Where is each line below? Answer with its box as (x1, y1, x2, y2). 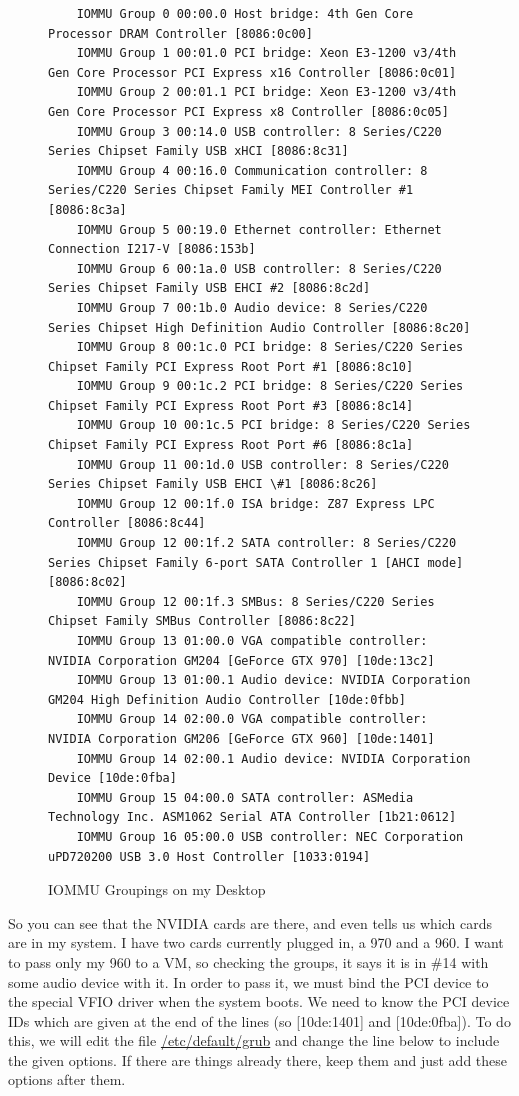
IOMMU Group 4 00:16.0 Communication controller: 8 (76, 163, 428, 178)
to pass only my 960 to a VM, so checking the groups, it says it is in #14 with (8, 951, 489, 972)
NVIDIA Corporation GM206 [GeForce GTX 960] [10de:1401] (48, 731, 435, 746)
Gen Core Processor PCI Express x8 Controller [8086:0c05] (48, 104, 449, 119)
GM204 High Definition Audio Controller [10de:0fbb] (48, 692, 406, 707)
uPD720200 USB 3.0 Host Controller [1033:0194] (48, 849, 371, 864)
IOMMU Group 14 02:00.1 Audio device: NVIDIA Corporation (76, 751, 471, 766)
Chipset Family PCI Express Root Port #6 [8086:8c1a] (48, 438, 414, 453)
